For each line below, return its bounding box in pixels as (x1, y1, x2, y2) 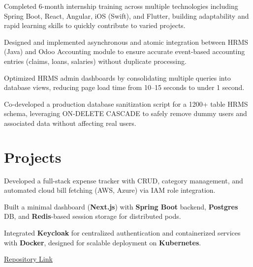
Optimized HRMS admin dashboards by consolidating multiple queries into (4, 72, 231, 83)
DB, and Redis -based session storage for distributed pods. (4, 211, 181, 221)
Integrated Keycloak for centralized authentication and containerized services (4, 228, 241, 238)
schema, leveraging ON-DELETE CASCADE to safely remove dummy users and (4, 108, 247, 119)
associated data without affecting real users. (4, 118, 136, 128)
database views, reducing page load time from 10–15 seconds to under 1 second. (4, 82, 245, 92)
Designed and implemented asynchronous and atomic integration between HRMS (4, 36, 249, 47)
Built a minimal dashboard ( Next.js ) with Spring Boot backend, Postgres (4, 201, 238, 211)
